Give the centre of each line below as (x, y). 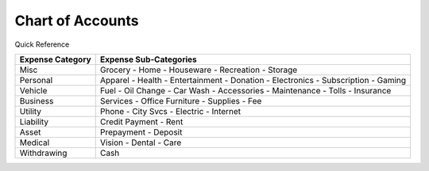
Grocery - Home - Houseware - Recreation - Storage (199, 70)
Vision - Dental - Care (141, 142)
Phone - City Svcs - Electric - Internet (170, 111)
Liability (34, 121)
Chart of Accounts (77, 21)
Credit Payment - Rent (141, 121)
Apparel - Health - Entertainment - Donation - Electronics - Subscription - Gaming (253, 80)
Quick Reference (42, 44)
